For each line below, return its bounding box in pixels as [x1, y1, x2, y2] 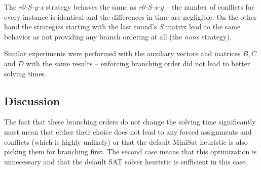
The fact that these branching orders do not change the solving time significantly [4, 116, 256, 127]
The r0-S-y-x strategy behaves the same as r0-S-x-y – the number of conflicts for [4, 2, 254, 12]
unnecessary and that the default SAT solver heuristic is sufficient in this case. [4, 156, 248, 166]
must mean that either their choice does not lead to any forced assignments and [4, 126, 252, 137]
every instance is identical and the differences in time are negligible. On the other [4, 11, 257, 22]
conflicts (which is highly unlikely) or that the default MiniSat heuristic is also [4, 136, 248, 147]
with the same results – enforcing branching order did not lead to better [26, 58, 250, 68]
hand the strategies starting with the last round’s [4, 21, 157, 32]
